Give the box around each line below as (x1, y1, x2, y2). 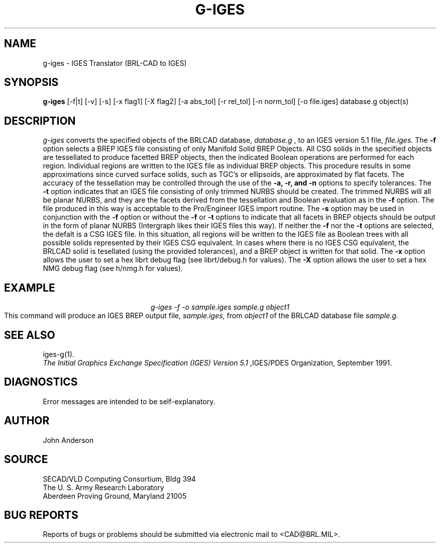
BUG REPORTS (4, 508, 78, 521)
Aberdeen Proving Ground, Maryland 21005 (43, 491, 187, 500)
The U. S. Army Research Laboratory (43, 483, 164, 492)
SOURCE (4, 453, 48, 466)
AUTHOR (4, 414, 50, 427)
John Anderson (43, 435, 94, 444)
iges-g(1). (43, 349, 74, 358)
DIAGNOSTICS (4, 376, 78, 389)
